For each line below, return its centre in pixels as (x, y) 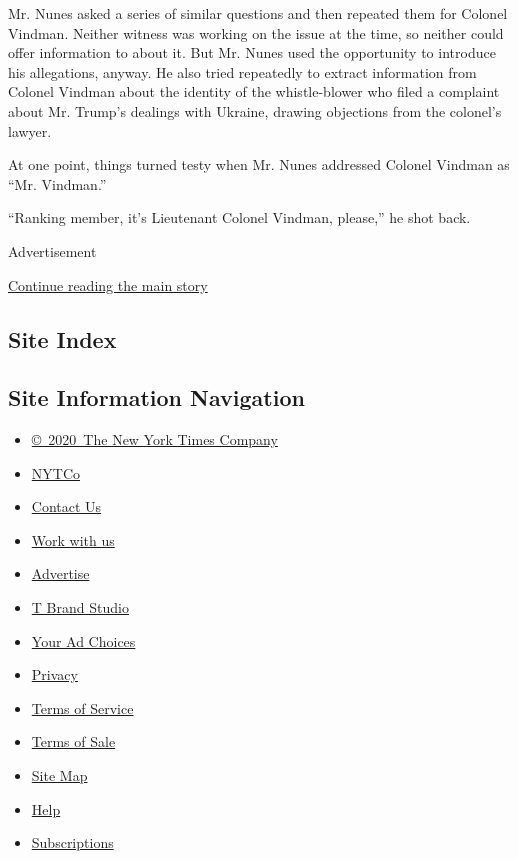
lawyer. (30, 130)
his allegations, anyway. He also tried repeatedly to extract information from (242, 71)
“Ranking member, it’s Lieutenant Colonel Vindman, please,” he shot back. (239, 217)
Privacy (54, 674)
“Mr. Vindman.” (57, 183)
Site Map (59, 775)
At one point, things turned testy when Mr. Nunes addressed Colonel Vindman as (259, 164)
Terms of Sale (73, 741)
